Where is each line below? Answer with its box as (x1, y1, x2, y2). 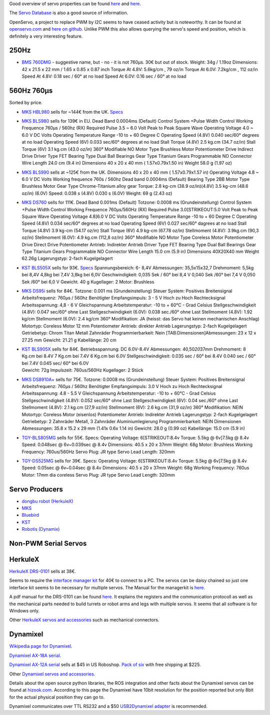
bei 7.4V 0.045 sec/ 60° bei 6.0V (21, 360, 89, 366)
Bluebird (21, 512, 39, 518)
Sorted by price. (9, 100, 42, 106)
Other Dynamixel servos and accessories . (9, 671, 95, 677)
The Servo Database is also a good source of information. (9, 10, 128, 16)
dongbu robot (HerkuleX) (21, 498, 73, 504)
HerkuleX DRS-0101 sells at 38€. (9, 568, 76, 574)
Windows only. (9, 608, 40, 614)
